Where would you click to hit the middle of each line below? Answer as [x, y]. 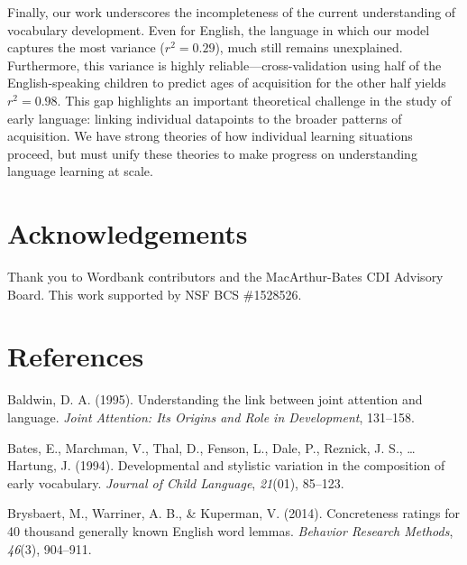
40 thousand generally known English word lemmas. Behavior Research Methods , [230, 530]
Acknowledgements [128, 233]
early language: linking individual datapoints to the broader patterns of [205, 118]
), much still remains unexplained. [309, 47]
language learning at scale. [80, 171]
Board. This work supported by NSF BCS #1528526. [155, 294]
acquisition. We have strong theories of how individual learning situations [210, 136]
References [76, 356]
